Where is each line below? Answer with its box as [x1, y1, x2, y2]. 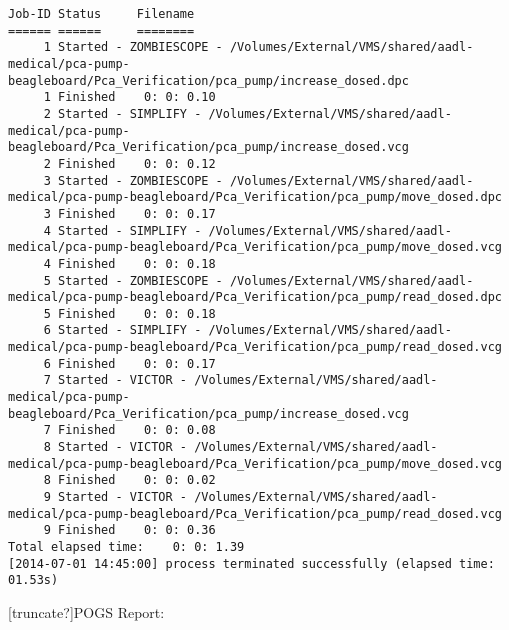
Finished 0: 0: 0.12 [58, 156, 216, 171]
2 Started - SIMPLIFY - [43, 106, 202, 121]
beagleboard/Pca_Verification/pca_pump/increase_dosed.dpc [8, 73, 409, 88]
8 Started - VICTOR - [43, 440, 187, 455]
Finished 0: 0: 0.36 [58, 523, 216, 538]
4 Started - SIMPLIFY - [43, 223, 202, 238]
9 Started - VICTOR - [43, 490, 187, 505]
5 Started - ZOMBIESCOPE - [43, 273, 223, 288]
